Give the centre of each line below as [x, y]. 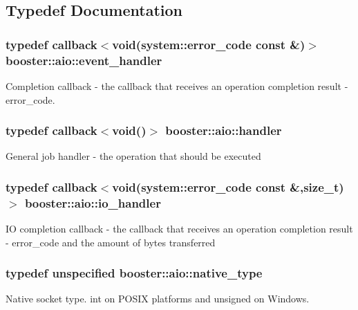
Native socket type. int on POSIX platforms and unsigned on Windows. [158, 299]
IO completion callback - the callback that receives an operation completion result [179, 229]
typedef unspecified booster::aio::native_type [134, 273]
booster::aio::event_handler [84, 60]
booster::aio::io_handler [93, 202]
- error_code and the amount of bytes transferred [111, 242]
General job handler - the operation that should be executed [133, 156]
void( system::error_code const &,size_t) [228, 186]
